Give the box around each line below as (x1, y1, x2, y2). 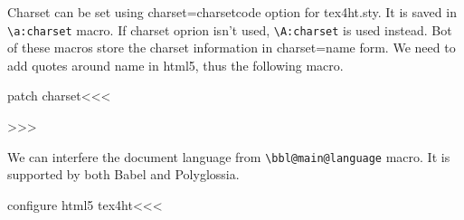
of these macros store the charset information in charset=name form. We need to (7, 38, 456, 57)
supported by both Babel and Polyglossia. (7, 165, 240, 184)
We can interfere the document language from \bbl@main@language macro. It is (7, 147, 450, 166)
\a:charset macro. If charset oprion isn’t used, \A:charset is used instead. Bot (7, 20, 452, 39)
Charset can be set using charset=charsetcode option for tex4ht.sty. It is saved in (7, 3, 457, 21)
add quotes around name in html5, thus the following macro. (7, 55, 344, 74)
